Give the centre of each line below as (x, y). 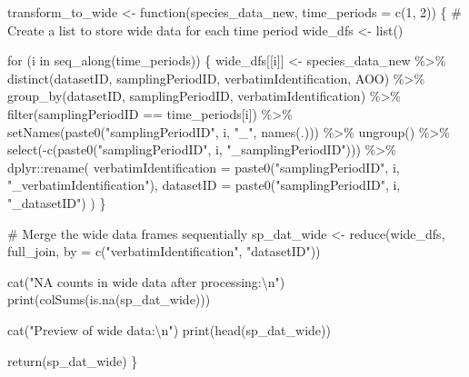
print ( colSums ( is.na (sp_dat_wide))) (109, 299)
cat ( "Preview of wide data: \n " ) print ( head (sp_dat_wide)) (169, 329)
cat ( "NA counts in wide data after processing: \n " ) (146, 281)
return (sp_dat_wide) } (73, 360)
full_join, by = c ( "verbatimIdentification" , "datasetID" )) (164, 251)
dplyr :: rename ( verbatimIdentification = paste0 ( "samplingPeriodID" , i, (204, 167)
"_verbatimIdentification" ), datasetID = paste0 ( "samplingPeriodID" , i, (204, 185)
